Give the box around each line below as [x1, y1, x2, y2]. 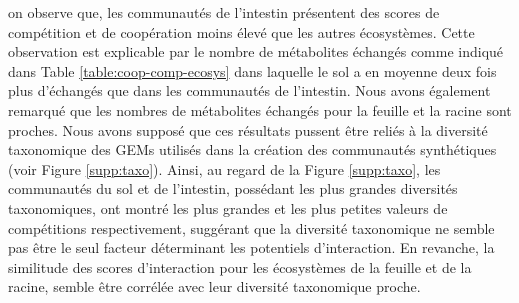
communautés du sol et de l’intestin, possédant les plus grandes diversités [8, 178, 458, 199]
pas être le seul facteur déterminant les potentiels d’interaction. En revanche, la [8, 237, 495, 258]
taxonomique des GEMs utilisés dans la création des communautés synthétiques [8, 139, 497, 160]
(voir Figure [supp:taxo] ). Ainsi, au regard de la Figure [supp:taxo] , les [8, 158, 441, 179]
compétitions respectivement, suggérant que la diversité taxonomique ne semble [8, 217, 495, 238]
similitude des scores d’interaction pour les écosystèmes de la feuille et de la [8, 256, 472, 277]
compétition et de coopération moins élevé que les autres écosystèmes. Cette [8, 21, 475, 42]
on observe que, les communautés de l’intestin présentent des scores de [8, 2, 440, 22]
